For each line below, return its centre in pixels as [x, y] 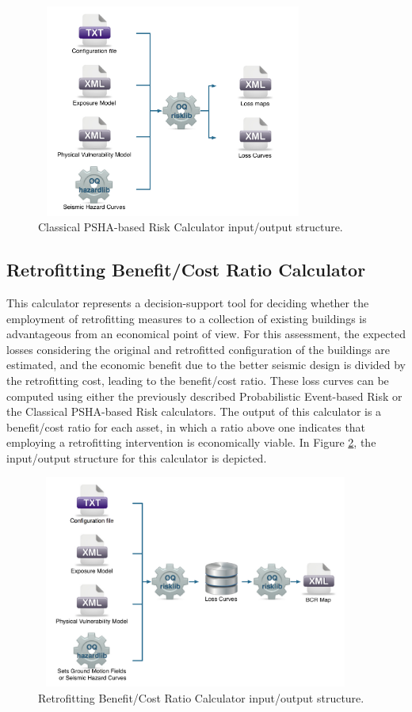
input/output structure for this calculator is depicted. [137, 457]
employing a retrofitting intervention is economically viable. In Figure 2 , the [191, 442]
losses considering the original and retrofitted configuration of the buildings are [198, 349]
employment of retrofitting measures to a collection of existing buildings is [187, 318]
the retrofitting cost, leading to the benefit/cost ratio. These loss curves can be [198, 380]
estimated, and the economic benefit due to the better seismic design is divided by [206, 365]
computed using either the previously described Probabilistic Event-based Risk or [204, 396]
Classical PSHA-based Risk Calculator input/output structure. [191, 227]
